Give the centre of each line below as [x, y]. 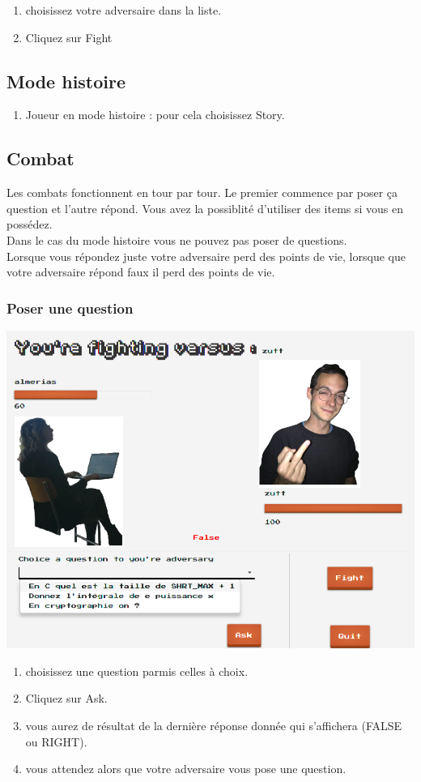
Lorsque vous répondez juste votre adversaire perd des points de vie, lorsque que [206, 256]
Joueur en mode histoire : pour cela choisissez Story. [155, 115]
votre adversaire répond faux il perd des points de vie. [141, 272]
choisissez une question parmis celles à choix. [137, 671]
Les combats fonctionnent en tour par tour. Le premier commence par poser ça [202, 192]
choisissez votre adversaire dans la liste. [123, 10]
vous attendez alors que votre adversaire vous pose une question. [186, 769]
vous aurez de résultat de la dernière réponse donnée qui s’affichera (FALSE [214, 726]
